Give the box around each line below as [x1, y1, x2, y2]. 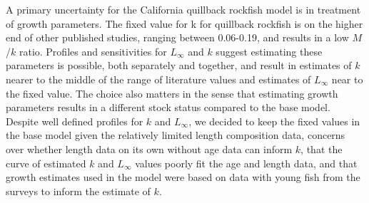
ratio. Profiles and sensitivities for [19, 43, 167, 58]
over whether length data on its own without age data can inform [6, 141, 293, 156]
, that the [300, 141, 343, 156]
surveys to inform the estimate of [6, 183, 151, 198]
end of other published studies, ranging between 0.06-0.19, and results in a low [6, 30, 349, 45]
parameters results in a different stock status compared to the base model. [6, 100, 330, 115]
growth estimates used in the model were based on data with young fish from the [6, 170, 360, 184]
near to [331, 71, 363, 86]
